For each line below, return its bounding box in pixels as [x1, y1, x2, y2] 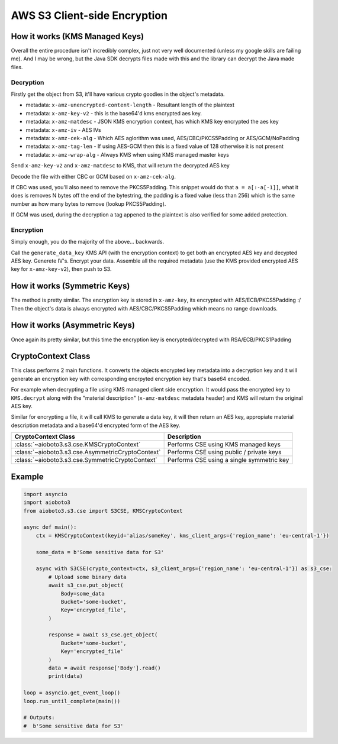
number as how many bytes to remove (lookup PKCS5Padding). [11, 200, 166, 207]
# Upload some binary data [48, 574, 127, 580]
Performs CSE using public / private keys [167, 448, 282, 457]
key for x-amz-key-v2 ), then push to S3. [11, 266, 112, 273]
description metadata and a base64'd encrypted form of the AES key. [11, 422, 181, 429]
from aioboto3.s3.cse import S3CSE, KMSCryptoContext [23, 507, 183, 514]
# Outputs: [23, 714, 55, 721]
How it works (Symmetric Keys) [11, 281, 130, 291]
